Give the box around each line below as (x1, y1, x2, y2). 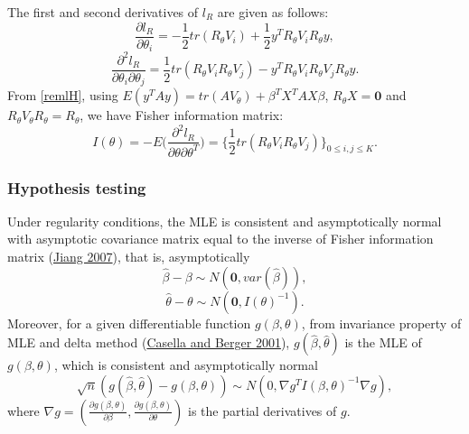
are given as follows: (217, 3, 329, 21)
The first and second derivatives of (7, 3, 199, 21)
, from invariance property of (301, 313, 462, 332)
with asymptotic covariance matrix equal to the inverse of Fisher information (7, 229, 434, 248)
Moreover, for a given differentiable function (7, 313, 251, 332)
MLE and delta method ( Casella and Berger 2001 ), (7, 333, 290, 352)
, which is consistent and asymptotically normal (53, 356, 318, 374)
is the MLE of (344, 333, 422, 352)
